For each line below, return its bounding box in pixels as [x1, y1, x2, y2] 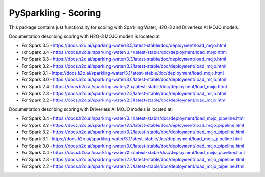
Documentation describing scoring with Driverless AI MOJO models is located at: [9, 106, 173, 112]
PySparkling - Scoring [9, 7, 101, 18]
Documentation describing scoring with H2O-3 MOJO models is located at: [9, 33, 161, 39]
